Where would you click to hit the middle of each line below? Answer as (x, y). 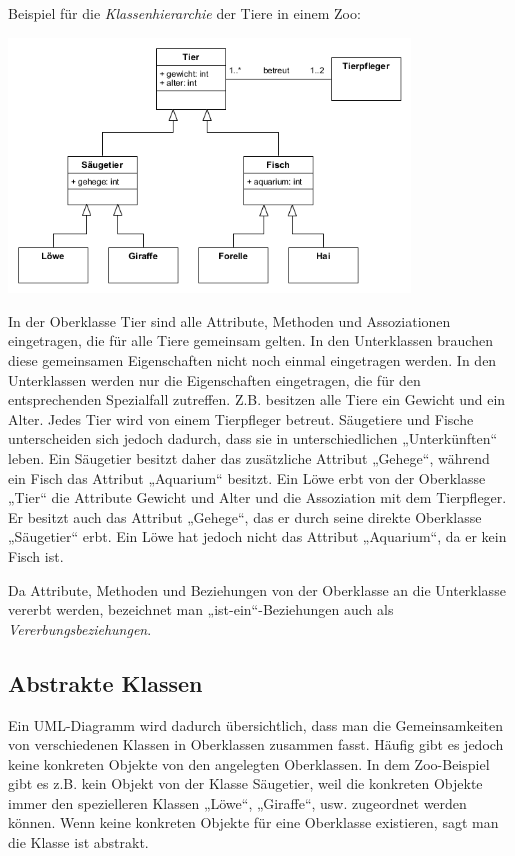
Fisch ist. (36, 555)
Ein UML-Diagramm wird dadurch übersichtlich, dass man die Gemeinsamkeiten (256, 724)
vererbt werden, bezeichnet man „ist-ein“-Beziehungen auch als (201, 609)
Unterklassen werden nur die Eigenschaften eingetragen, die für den (214, 379)
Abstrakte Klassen (105, 682)
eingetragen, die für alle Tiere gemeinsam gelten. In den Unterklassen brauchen (250, 340)
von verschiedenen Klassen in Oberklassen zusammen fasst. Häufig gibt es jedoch (256, 744)
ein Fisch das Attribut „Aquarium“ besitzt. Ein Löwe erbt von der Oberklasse (247, 477)
